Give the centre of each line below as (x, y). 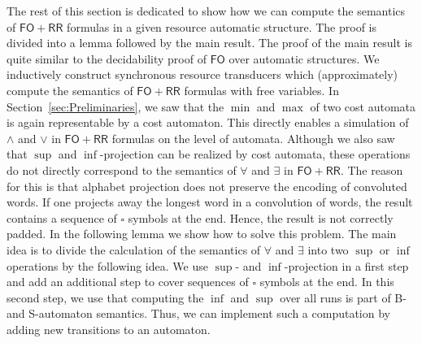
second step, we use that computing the (105, 297)
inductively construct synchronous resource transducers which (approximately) (202, 74)
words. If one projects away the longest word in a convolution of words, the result (210, 202)
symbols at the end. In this (327, 282)
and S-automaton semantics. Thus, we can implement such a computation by (198, 313)
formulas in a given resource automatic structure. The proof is (222, 26)
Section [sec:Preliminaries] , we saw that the (115, 106)
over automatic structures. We (304, 58)
